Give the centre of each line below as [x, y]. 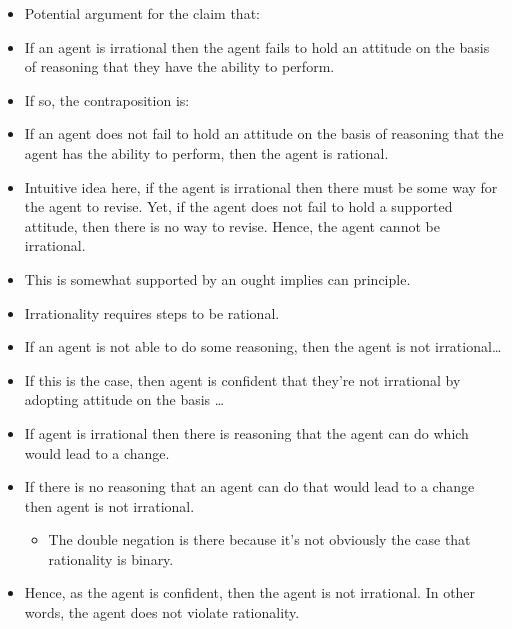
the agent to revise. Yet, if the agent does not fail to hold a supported [238, 206]
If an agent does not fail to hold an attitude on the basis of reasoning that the [264, 133]
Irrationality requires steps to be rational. [152, 312]
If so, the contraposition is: [107, 99]
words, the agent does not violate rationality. [162, 612]
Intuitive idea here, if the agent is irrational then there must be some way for [261, 186]
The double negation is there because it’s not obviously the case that [259, 539]
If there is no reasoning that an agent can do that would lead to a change [249, 486]
